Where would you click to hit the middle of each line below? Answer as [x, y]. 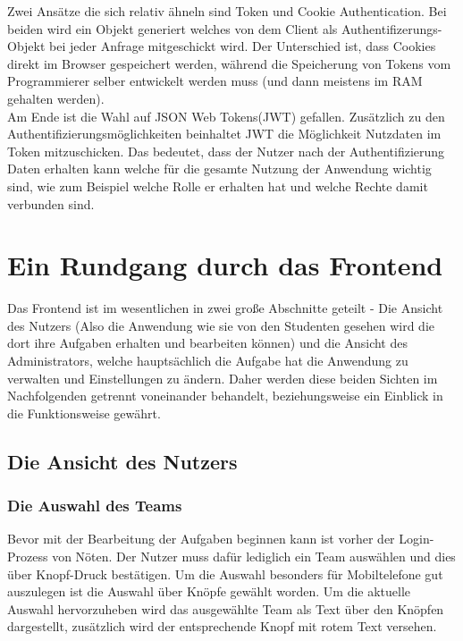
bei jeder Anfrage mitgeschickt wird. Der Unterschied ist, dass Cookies [243, 46]
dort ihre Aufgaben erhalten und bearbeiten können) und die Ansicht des [207, 343]
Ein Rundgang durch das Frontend [225, 265]
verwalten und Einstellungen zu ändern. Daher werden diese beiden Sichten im [223, 378]
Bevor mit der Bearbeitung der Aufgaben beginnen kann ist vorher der [201, 539]
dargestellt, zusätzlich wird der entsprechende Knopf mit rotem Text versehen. [222, 626]
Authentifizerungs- [391, 28]
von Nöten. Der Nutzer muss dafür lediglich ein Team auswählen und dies [254, 556]
